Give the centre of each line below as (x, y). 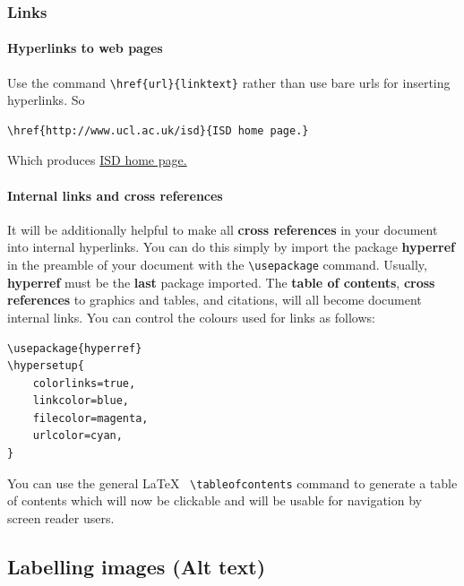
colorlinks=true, (84, 383)
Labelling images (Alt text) (137, 566)
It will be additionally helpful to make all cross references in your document (223, 229)
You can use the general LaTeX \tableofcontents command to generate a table (232, 483)
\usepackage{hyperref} (75, 348)
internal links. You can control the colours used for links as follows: (191, 317)
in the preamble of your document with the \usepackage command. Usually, (217, 265)
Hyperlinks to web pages (85, 48)
